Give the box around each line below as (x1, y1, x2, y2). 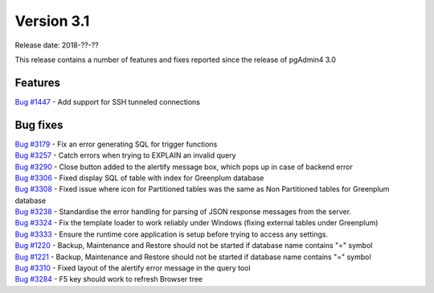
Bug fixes (14, 118, 63, 132)
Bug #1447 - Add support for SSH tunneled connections (14, 97, 201, 106)
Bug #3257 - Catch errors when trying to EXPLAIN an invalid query (14, 151, 236, 160)
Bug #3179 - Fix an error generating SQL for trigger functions (14, 139, 218, 149)
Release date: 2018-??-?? (14, 40, 100, 50)
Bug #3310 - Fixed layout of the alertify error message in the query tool (14, 263, 251, 273)
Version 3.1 (14, 12, 90, 30)
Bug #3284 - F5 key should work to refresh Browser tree (14, 274, 203, 284)
